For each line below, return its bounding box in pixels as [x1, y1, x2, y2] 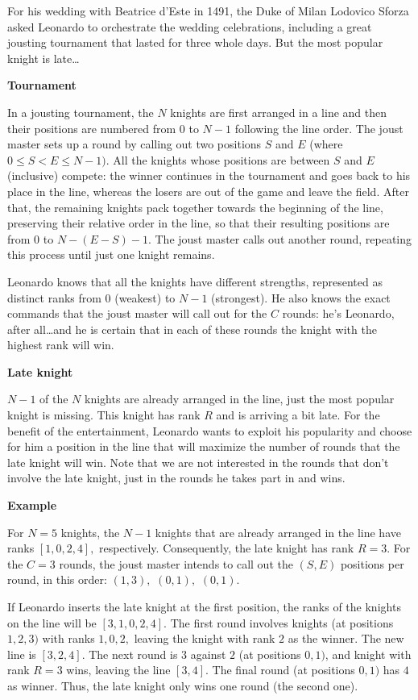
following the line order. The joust [234, 119, 404, 136]
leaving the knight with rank [134, 630, 275, 647]
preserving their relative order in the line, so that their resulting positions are [7, 215, 390, 231]
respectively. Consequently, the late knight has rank [99, 540, 354, 556]
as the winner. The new [288, 630, 404, 647]
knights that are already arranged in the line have [155, 523, 401, 540]
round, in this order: [7, 571, 107, 588]
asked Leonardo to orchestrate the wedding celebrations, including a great [7, 18, 372, 35]
